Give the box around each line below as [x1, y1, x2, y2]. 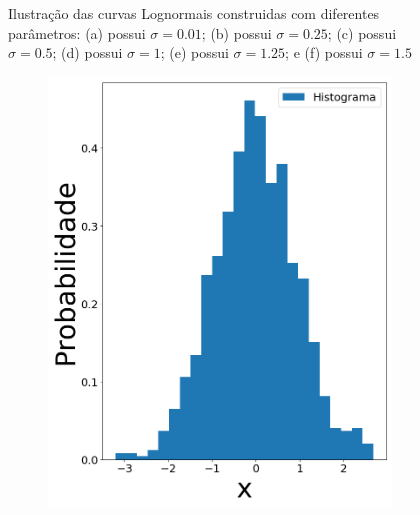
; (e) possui [160, 42, 229, 63]
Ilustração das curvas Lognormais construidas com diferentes [8, 3, 380, 23]
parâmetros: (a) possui [8, 22, 146, 43]
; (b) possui [201, 22, 272, 43]
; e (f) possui [285, 42, 363, 63]
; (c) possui [327, 22, 397, 43]
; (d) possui [52, 42, 123, 63]
